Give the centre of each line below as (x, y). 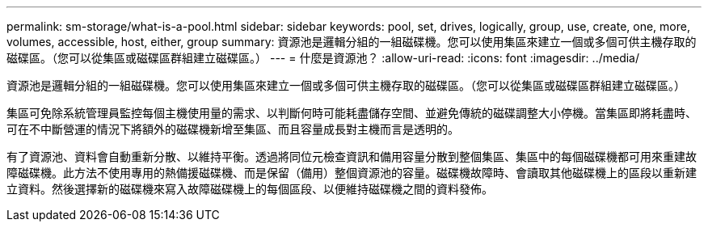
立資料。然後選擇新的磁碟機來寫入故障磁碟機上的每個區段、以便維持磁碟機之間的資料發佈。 (250, 189)
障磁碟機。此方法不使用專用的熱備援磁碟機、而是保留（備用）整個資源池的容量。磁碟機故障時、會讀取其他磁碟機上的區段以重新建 (352, 173)
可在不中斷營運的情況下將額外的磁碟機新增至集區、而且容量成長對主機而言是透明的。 (233, 129)
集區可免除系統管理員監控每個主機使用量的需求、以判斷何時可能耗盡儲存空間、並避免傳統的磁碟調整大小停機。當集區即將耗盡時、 (352, 113)
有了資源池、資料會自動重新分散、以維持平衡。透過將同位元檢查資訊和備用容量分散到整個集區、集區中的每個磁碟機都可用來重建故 (352, 156)
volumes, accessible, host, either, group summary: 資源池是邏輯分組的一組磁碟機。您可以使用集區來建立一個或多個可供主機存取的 (352, 42)
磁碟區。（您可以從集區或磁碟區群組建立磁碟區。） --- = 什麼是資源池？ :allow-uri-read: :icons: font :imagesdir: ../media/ (323, 58)
